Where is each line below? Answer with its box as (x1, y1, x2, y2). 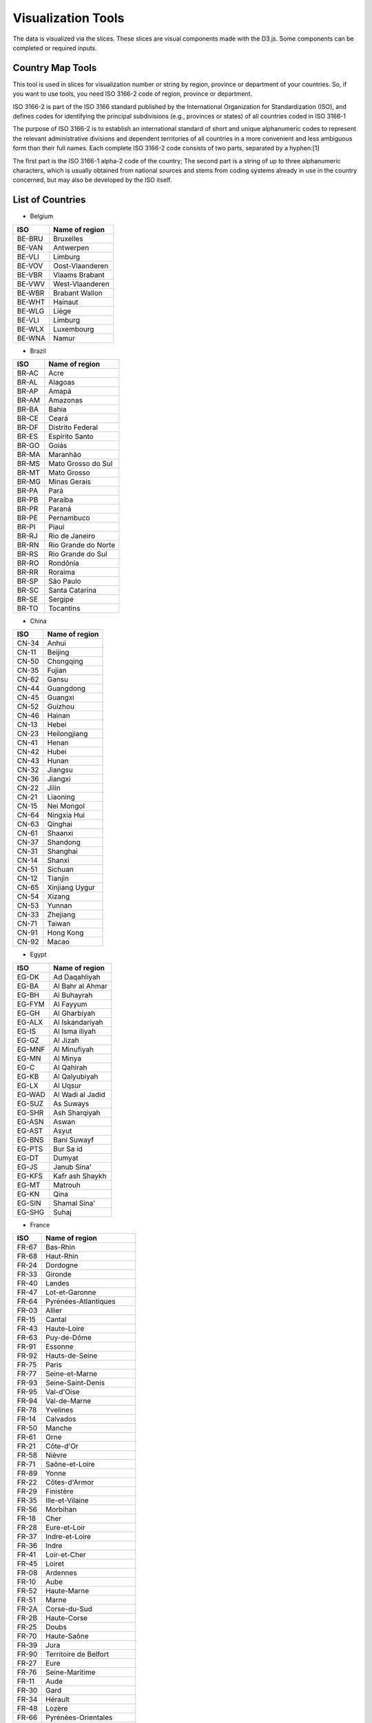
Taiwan (47, 919, 71, 928)
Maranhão (48, 450, 82, 460)
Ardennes (45, 1568, 77, 1578)
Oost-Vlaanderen (52, 261, 109, 270)
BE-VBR (17, 269, 43, 279)
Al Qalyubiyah (52, 1072, 99, 1081)
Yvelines (45, 1405, 74, 1415)
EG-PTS (17, 1144, 43, 1154)
